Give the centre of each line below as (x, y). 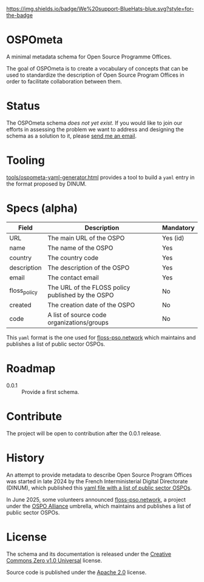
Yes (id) (173, 238)
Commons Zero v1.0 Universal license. (54, 560)
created (20, 305)
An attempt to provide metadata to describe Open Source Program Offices (99, 475)
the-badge (20, 15)
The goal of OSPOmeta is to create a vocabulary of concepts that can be (97, 68)
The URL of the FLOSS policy (89, 287)
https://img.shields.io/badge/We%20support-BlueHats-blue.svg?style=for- (100, 9)
